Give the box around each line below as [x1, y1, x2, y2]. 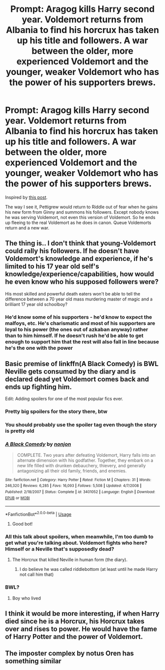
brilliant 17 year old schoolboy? [5, 301, 68, 307]
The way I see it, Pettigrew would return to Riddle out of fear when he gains [5, 204, 158, 210]
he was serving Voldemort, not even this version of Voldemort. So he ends [5, 214, 156, 220]
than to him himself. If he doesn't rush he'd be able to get [5, 332, 144, 339]
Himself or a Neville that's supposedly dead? [5, 545, 114, 552]
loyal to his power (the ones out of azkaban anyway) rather [5, 326, 148, 333]
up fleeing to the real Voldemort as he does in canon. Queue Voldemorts [5, 220, 151, 225]
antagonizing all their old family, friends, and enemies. [17, 468, 127, 474]
